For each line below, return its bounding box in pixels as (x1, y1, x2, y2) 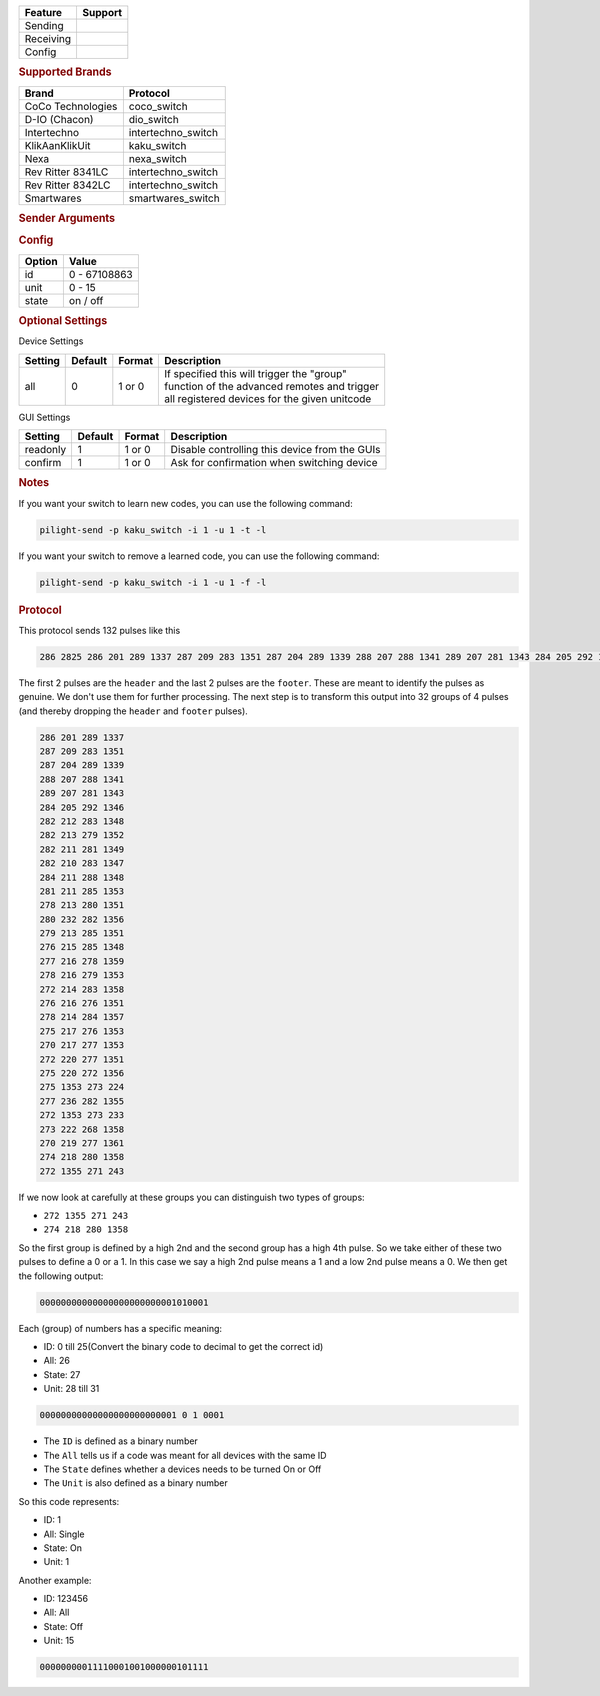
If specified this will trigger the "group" (164, 366, 347, 380)
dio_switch (128, 112, 179, 126)
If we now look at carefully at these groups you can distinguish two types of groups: (18, 1191, 365, 1203)
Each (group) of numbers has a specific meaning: (18, 1322, 223, 1334)
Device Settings (18, 335, 84, 347)
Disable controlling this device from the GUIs (170, 443, 381, 457)
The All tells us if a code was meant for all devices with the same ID (43, 1449, 327, 1461)
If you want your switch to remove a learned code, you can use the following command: (18, 550, 380, 562)
